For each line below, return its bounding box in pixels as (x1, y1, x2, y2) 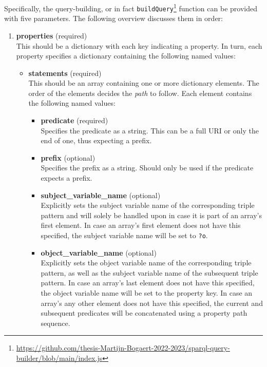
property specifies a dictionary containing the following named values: (16, 50, 236, 61)
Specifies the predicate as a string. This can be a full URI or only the (41, 125, 259, 136)
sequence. (41, 317, 70, 328)
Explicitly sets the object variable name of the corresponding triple (41, 257, 252, 268)
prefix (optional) (41, 152, 96, 163)
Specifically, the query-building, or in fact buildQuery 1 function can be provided (4, 2, 257, 13)
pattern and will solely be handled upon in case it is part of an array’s (41, 209, 262, 220)
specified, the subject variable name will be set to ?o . (41, 230, 208, 240)
